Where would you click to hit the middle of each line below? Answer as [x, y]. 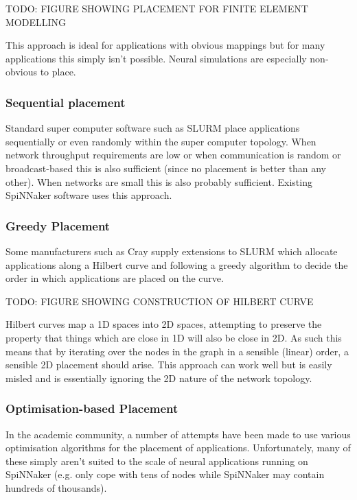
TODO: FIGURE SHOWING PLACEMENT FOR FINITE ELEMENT [157, 8]
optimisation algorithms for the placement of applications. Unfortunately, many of [178, 448]
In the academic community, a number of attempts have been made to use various [178, 434]
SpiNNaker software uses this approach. [89, 195]
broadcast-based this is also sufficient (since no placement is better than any [166, 168]
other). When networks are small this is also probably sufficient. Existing [159, 181]
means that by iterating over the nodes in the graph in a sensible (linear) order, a [177, 351]
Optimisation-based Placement [92, 408]
